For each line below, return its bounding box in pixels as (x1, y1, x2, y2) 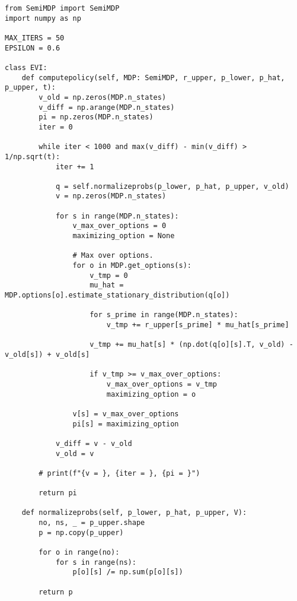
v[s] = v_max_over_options (72, 409, 179, 418)
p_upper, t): (5, 83, 56, 92)
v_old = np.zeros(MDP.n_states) (39, 93, 167, 102)
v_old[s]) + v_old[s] (5, 350, 90, 359)
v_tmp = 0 (90, 271, 128, 280)
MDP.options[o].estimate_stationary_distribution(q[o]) (5, 291, 230, 300)
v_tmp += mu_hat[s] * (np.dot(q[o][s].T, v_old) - (90, 340, 293, 349)
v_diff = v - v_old (55, 439, 132, 448)
